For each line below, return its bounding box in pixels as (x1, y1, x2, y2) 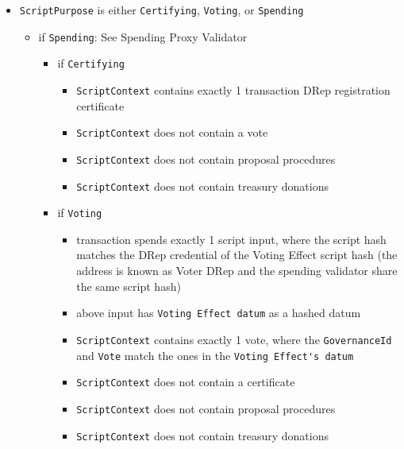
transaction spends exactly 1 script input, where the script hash (76, 230, 387, 247)
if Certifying (57, 55, 125, 72)
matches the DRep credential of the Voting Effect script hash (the (76, 246, 398, 263)
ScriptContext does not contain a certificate (76, 374, 295, 390)
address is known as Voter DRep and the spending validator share (76, 262, 398, 279)
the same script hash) (76, 277, 181, 294)
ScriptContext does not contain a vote (76, 124, 268, 141)
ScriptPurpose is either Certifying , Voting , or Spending (19, 2, 304, 17)
